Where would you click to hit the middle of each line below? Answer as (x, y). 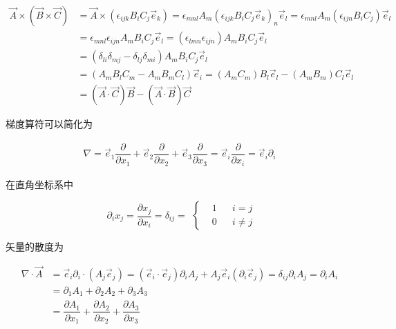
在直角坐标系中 (39, 184)
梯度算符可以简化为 (49, 124)
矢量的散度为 (35, 247)
